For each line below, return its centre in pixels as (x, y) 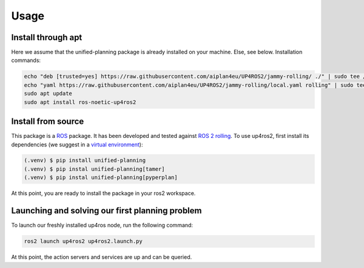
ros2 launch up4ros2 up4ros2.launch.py (83, 241)
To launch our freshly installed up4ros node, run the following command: (102, 225)
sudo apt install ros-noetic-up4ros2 (80, 102)
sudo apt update (48, 94)
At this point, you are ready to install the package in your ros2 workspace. (103, 193)
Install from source (48, 122)
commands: (26, 60)
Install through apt (47, 37)
